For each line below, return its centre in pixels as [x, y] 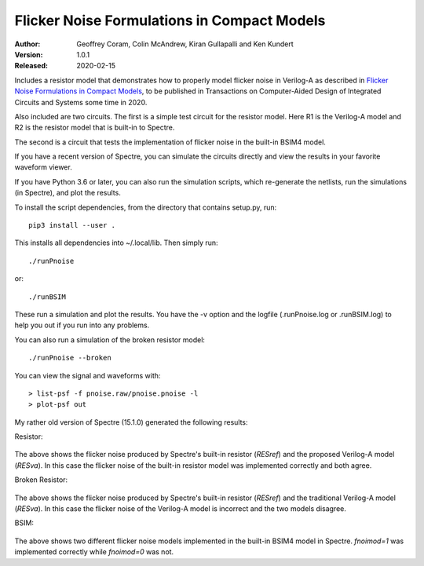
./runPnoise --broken [70, 358]
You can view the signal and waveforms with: [88, 375]
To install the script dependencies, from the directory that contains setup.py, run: [146, 207]
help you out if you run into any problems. [82, 325]
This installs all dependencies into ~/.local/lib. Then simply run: [117, 243]
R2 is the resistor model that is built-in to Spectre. [95, 128]
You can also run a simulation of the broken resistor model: [110, 340]
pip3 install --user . [72, 225]
